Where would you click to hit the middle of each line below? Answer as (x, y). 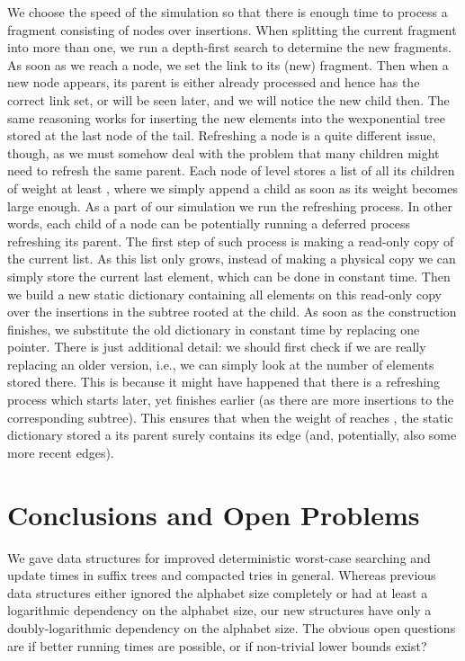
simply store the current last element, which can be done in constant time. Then (229, 276)
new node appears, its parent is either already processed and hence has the (214, 82)
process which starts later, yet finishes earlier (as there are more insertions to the (231, 400)
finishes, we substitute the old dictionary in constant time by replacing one (214, 329)
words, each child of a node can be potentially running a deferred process (209, 223)
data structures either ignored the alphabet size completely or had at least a (218, 592)
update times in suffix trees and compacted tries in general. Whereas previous (222, 575)
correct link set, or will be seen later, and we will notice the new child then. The (228, 99)
